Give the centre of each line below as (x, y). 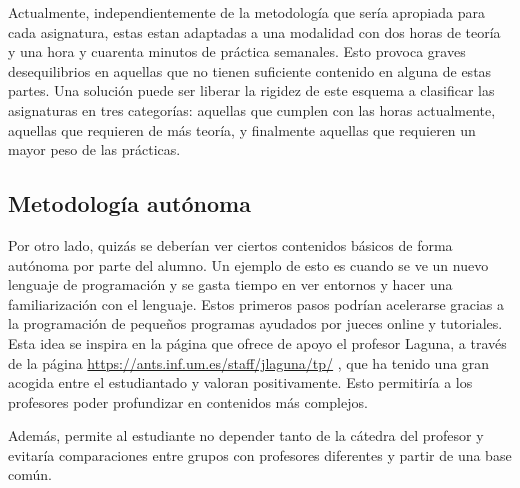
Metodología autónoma (129, 203)
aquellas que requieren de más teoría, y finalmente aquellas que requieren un (242, 129)
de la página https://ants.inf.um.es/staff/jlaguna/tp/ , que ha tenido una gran (249, 362)
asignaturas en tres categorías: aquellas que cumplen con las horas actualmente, (252, 109)
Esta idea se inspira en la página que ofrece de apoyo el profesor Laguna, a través (257, 342)
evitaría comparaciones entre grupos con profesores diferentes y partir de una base (260, 454)
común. (30, 474)
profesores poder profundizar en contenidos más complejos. (188, 401)
